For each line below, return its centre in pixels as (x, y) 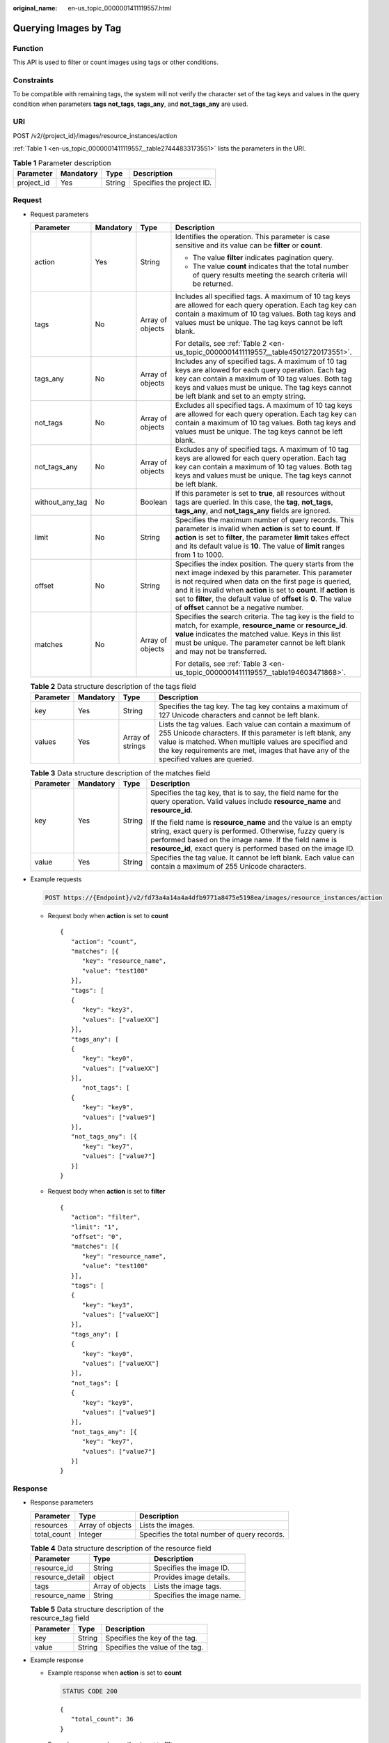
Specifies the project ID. (173, 183)
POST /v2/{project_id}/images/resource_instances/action (95, 135)
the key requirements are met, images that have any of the (254, 750)
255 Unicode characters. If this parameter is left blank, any (255, 733)
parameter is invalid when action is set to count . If (257, 528)
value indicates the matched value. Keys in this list (258, 634)
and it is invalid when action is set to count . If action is (265, 591)
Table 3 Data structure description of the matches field (120, 772)
